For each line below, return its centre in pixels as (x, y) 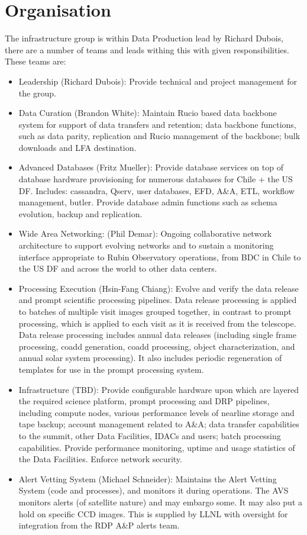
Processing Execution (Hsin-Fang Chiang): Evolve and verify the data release (159, 288)
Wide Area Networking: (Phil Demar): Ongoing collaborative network (145, 233)
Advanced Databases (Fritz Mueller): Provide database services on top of (151, 167)
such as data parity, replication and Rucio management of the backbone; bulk (159, 136)
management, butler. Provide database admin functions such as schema (148, 202)
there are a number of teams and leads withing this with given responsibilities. (147, 49)
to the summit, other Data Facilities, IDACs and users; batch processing (150, 435)
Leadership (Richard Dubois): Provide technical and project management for (158, 81)
